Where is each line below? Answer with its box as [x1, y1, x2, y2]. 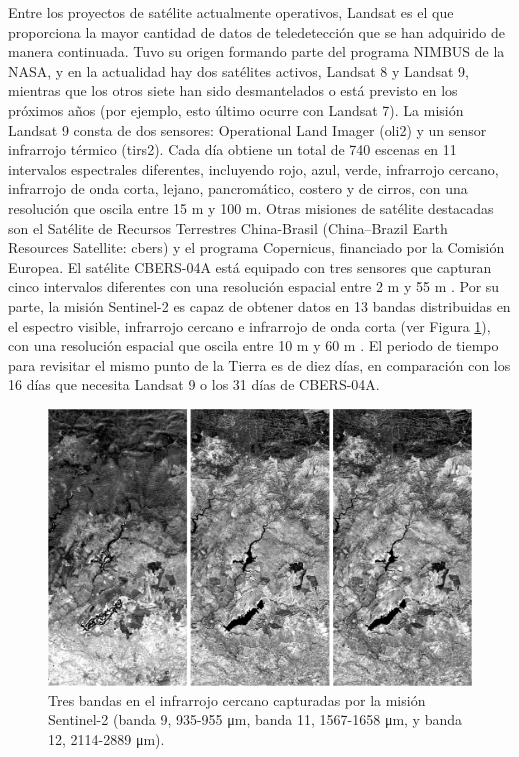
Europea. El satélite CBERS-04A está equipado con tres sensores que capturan [8, 256, 492, 277]
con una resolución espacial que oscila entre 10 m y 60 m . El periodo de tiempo [8, 335, 499, 356]
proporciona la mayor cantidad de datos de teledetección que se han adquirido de [8, 21, 505, 42]
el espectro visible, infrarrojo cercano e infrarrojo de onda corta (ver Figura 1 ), [8, 315, 491, 336]
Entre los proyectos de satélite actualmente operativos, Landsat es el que [8, 2, 454, 22]
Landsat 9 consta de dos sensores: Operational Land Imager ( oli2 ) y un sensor [8, 119, 487, 140]
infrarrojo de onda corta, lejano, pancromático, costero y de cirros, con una [8, 178, 468, 199]
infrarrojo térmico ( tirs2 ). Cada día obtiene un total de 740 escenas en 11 [8, 139, 457, 160]
